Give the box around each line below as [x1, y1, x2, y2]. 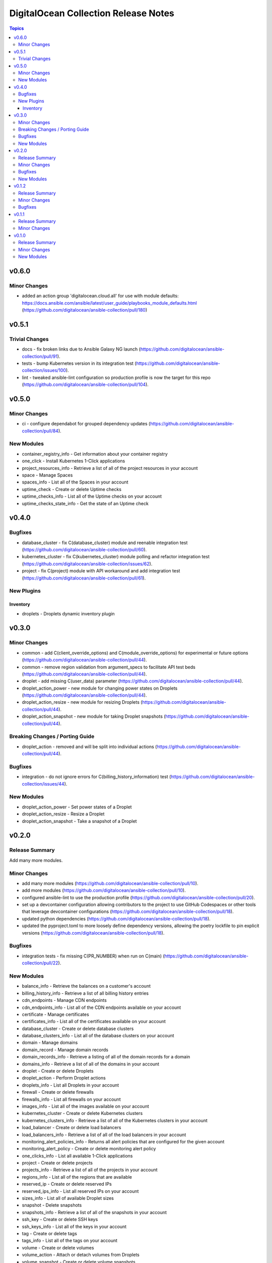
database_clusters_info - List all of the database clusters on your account [22, 1033, 174, 1039]
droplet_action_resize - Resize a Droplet [22, 811, 105, 817]
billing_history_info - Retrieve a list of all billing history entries [22, 990, 149, 996]
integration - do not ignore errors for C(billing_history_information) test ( [22, 773, 171, 780]
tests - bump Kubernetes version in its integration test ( [22, 360, 137, 366]
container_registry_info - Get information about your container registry [22, 451, 168, 457]
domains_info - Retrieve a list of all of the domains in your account [22, 1061, 160, 1067]
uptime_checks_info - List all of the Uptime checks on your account [22, 493, 162, 500]
